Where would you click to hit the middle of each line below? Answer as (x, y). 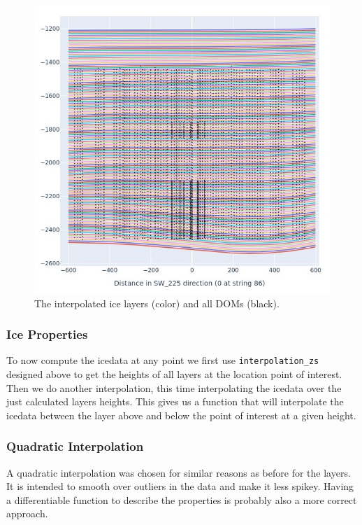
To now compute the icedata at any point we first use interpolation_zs (163, 360)
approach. (27, 513)
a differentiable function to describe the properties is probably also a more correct (182, 499)
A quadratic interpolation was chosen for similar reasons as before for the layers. (179, 472)
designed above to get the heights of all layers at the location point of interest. (174, 374)
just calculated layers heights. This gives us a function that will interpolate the (175, 401)
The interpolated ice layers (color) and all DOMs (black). (157, 303)
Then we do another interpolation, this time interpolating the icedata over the (174, 387)
